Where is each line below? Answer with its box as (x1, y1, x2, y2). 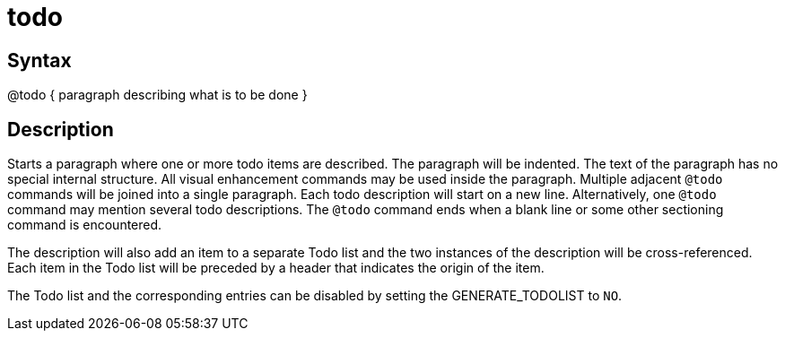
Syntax (7, 48, 72, 72)
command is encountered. (7, 217, 162, 233)
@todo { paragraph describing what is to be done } (7, 87, 308, 103)
